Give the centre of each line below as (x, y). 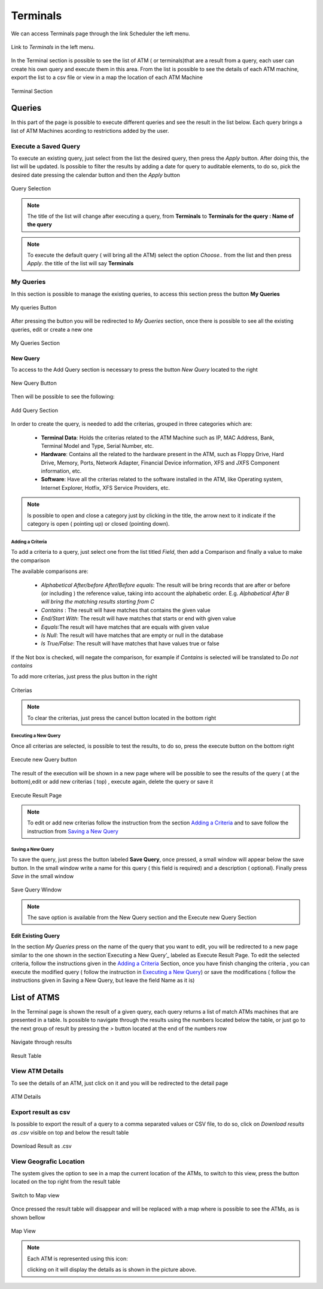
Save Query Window (36, 890)
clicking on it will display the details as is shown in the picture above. (112, 1270)
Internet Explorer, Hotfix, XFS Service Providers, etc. (106, 487)
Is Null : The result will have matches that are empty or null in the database (132, 635)
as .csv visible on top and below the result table (70, 1132)
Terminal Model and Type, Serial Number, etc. (97, 445)
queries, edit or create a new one (52, 329)
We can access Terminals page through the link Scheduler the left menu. (101, 34)
